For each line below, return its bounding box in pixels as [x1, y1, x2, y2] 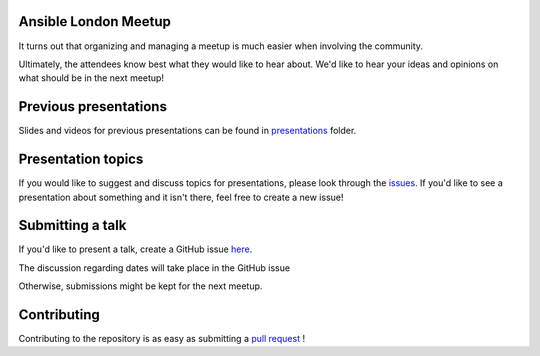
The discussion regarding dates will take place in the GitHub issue [18, 261, 290, 274]
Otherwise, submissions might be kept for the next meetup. [18, 280, 263, 292]
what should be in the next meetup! [18, 72, 165, 84]
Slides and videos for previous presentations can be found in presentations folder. [18, 125, 357, 137]
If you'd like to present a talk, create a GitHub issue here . [18, 243, 253, 255]
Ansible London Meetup [18, 13, 172, 30]
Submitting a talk [18, 217, 127, 234]
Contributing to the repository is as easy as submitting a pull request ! [18, 333, 305, 345]
